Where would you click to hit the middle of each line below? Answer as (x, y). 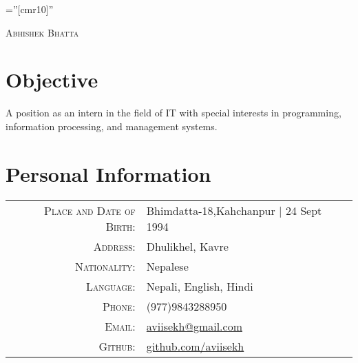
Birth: (120, 226)
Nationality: (105, 266)
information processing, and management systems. (112, 126)
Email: (120, 326)
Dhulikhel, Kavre (187, 246)
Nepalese (167, 266)
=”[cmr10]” (30, 9)
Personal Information (108, 173)
